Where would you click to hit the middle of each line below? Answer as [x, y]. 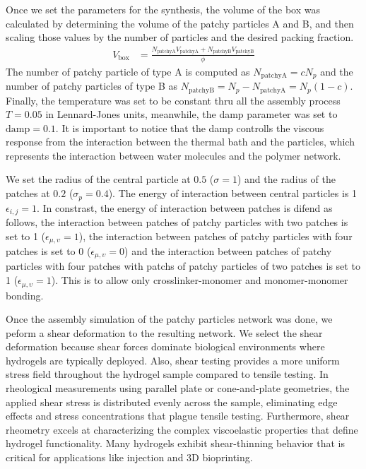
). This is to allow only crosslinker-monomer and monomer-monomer [200, 280]
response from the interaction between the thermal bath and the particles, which [180, 142]
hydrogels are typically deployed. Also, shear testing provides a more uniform [173, 360]
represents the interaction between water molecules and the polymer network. [173, 155]
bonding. [25, 295]
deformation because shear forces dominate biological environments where [165, 346]
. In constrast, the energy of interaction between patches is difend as [184, 207]
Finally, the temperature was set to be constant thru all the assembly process [173, 100]
